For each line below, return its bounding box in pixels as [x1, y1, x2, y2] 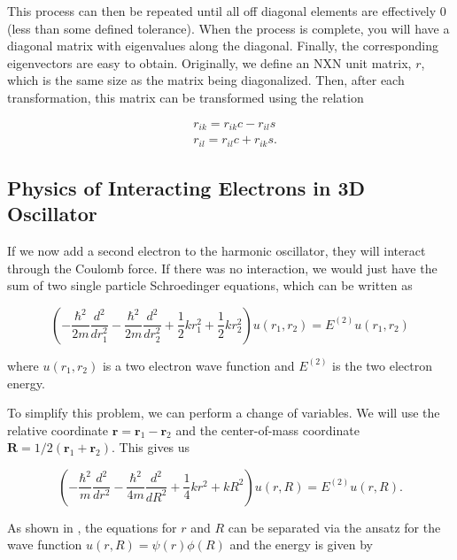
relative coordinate [7, 420, 109, 439]
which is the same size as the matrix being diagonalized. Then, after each [7, 71, 405, 89]
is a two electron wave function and [102, 356, 295, 374]
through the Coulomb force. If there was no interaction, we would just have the [7, 258, 438, 277]
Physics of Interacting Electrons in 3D [7, 173, 365, 201]
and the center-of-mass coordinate [175, 420, 360, 439]
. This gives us [112, 438, 190, 456]
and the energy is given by [229, 535, 373, 554]
